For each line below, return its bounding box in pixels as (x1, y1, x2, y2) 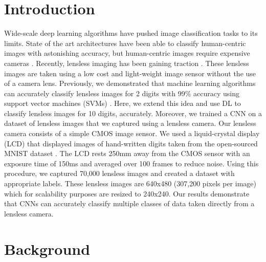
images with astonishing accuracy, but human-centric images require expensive (4, 48, 250, 58)
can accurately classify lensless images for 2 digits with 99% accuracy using (4, 88, 239, 98)
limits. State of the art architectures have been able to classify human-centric (4, 37, 246, 48)
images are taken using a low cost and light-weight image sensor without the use (4, 68, 256, 78)
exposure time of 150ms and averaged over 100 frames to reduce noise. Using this (4, 158, 259, 168)
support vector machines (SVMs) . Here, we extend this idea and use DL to (4, 98, 241, 108)
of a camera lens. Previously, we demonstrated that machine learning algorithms (4, 78, 256, 89)
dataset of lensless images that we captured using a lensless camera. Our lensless (4, 118, 256, 128)
